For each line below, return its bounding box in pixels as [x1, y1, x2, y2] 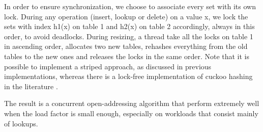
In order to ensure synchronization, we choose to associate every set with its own [4, 1, 256, 11]
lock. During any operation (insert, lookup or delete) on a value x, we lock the [4, 11, 248, 21]
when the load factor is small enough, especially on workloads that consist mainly [4, 108, 258, 118]
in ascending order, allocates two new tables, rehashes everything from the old [4, 41, 248, 51]
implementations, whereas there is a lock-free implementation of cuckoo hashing [4, 71, 253, 82]
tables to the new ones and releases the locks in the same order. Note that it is [4, 50, 250, 61]
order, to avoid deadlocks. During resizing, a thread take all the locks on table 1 [4, 31, 253, 41]
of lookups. [4, 118, 38, 128]
